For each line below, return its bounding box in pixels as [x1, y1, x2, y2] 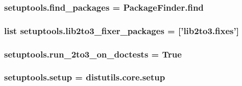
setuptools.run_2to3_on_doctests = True [4, 47, 182, 60]
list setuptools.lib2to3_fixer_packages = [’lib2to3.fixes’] [4, 24, 239, 37]
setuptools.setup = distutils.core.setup [4, 71, 165, 83]
